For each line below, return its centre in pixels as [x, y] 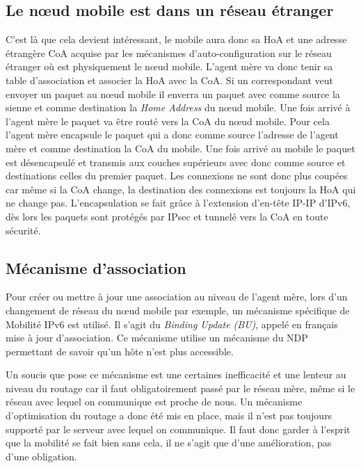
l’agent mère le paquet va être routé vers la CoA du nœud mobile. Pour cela [168, 121]
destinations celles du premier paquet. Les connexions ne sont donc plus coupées [177, 176]
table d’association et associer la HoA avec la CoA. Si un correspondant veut [170, 80]
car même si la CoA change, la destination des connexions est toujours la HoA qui [181, 189]
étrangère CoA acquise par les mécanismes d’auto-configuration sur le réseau [169, 53]
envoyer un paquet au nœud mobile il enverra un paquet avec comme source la [173, 94]
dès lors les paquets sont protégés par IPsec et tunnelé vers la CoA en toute [167, 216]
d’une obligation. [41, 456]
